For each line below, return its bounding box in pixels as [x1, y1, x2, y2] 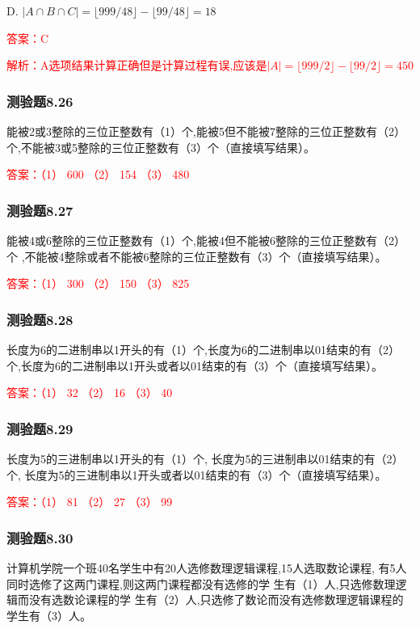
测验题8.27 [6, 200, 73, 220]
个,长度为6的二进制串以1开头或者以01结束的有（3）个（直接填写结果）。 [6, 357, 383, 374]
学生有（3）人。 [6, 606, 91, 623]
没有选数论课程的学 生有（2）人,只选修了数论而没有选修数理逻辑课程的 [28, 591, 404, 608]
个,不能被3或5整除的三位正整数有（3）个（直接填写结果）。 [6, 138, 315, 155]
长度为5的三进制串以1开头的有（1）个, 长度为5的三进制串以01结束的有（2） [6, 450, 404, 466]
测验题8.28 [6, 309, 73, 329]
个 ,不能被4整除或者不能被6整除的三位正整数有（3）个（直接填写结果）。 [6, 247, 387, 264]
